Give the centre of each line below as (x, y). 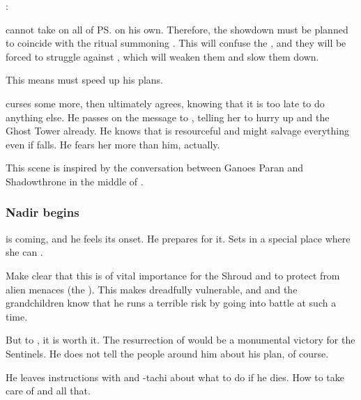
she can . (24, 252)
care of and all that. (48, 391)
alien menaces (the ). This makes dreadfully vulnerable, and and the (152, 289)
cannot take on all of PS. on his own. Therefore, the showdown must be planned (177, 29)
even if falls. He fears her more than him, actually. (113, 144)
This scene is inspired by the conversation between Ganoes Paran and (155, 168)
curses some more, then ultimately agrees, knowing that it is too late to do (165, 103)
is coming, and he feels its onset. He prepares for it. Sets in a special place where (178, 238)
